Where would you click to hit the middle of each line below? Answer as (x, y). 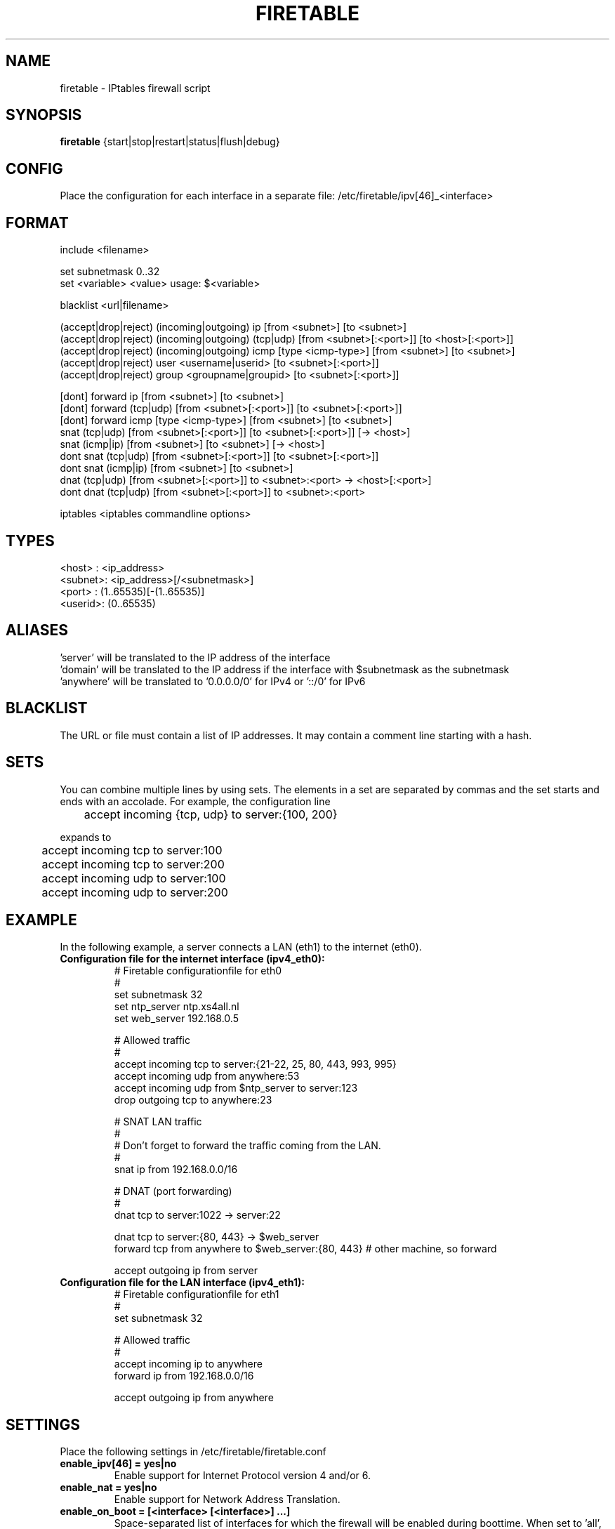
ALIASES (37, 630)
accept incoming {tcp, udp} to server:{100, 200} (211, 814)
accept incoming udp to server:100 (134, 878)
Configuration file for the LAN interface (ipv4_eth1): (182, 1283)
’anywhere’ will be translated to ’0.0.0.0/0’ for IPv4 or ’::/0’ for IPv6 (213, 681)
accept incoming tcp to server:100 (132, 850)
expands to (86, 837)
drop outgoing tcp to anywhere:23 (193, 1100)
